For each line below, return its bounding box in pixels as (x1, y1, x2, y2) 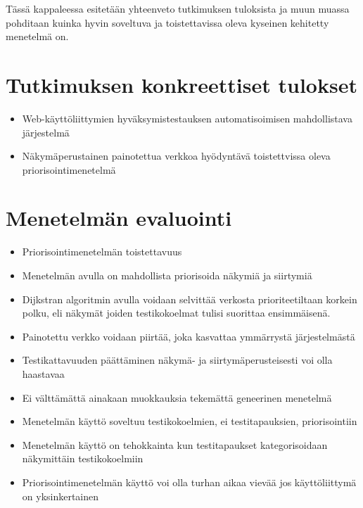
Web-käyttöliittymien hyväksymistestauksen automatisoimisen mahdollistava (22, 110, 352, 125)
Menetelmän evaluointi (6, 203, 232, 232)
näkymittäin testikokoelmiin (22, 451, 144, 466)
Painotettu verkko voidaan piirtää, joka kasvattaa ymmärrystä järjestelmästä (22, 329, 355, 343)
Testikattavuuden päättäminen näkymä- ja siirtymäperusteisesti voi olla (22, 353, 333, 367)
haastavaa (22, 366, 65, 381)
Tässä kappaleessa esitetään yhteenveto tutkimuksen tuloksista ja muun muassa (6, 1, 350, 15)
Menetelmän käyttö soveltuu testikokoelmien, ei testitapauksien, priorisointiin (22, 414, 357, 428)
